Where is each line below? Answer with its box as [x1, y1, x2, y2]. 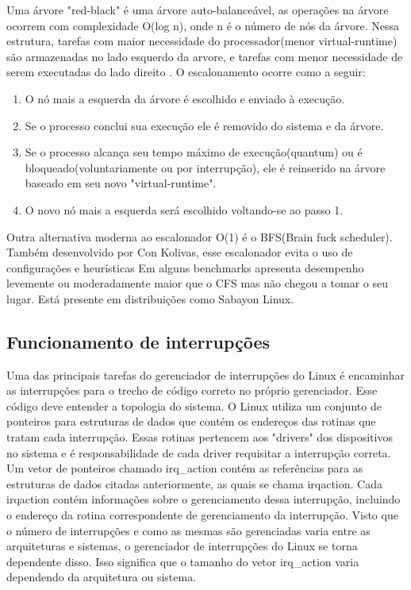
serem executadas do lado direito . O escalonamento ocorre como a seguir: [6, 64, 366, 80]
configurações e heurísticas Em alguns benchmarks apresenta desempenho [6, 259, 364, 276]
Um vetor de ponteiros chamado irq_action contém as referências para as [6, 460, 363, 476]
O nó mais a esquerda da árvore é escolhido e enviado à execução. [25, 90, 345, 106]
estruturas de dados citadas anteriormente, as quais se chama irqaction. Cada [6, 475, 382, 492]
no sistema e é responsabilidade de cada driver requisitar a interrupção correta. [6, 444, 391, 461]
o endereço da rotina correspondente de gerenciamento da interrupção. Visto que [6, 507, 398, 523]
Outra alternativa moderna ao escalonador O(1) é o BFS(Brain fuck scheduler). [6, 228, 393, 245]
